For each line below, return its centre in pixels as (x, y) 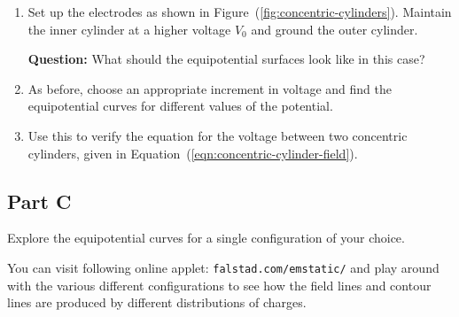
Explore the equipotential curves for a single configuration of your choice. (206, 238)
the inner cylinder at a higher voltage (129, 29)
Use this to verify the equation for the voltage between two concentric (218, 135)
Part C (39, 201)
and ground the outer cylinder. (335, 29)
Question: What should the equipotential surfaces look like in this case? (226, 59)
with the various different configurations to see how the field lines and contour (219, 285)
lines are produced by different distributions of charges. (157, 302)
